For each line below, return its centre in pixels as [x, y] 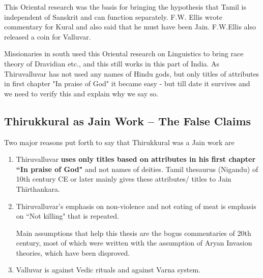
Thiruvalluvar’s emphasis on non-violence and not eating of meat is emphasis [136, 206]
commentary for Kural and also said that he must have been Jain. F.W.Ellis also [130, 27]
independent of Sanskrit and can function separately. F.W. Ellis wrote [113, 16]
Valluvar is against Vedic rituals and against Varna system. [108, 270]
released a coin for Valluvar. [48, 36]
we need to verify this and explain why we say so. [81, 93]
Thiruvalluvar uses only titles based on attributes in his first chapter [136, 159]
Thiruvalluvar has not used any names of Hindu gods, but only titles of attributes [132, 73]
